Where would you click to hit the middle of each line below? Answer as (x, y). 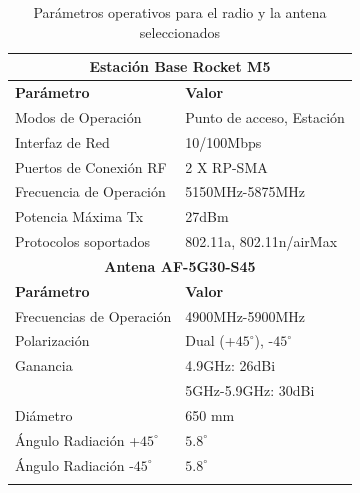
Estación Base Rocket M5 (180, 66)
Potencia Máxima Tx (79, 216)
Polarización (52, 340)
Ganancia (44, 365)
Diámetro (44, 415)
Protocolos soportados (83, 241)
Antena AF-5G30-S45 (180, 265)
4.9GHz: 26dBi (230, 365)
